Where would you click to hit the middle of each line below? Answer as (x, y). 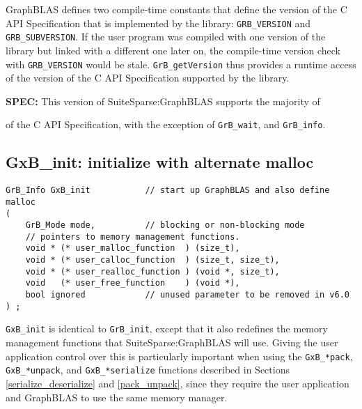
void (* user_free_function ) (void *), (133, 283)
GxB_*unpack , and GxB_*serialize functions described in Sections (148, 370)
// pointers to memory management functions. (133, 237)
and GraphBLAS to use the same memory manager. (117, 397)
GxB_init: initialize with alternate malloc (160, 162)
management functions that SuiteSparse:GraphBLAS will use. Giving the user (172, 342)
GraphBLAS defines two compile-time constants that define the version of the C (176, 9)
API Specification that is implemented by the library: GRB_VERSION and (158, 23)
